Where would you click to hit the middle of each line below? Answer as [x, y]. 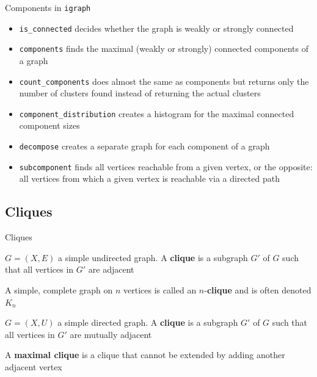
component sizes [49, 125]
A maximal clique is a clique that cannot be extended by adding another [145, 355]
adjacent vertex [34, 366]
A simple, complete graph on [59, 289]
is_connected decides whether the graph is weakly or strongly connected [156, 28]
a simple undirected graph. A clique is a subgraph [153, 257]
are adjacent [111, 269]
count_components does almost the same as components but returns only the [164, 81]
